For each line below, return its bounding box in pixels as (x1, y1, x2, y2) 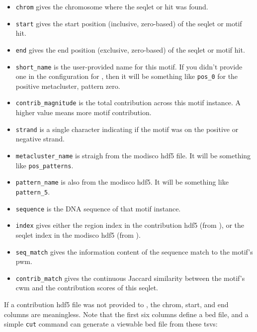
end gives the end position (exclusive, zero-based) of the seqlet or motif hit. (15, 44, 245, 55)
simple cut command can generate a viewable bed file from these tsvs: (4, 319, 218, 329)
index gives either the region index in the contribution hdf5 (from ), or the (15, 220, 245, 230)
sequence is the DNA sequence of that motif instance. (15, 203, 181, 213)
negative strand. (15, 133, 65, 144)
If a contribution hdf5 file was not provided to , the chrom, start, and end (4, 299, 229, 309)
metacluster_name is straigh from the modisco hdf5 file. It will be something (15, 150, 251, 160)
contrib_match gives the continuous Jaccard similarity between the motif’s (15, 272, 245, 283)
